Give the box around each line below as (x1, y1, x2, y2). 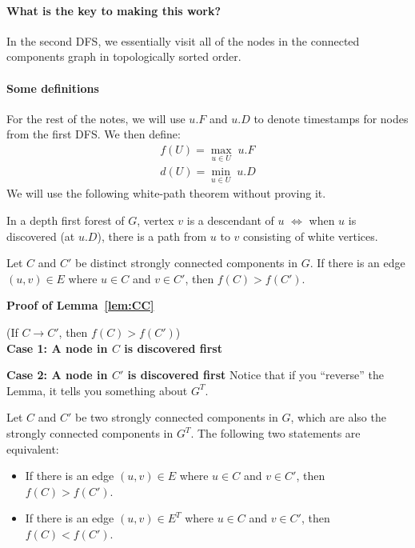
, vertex (137, 212, 174, 229)
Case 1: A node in (6, 339, 108, 356)
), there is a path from (97, 227, 207, 244)
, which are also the (290, 409, 386, 426)
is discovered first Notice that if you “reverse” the (127, 366, 384, 383)
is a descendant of (186, 212, 274, 229)
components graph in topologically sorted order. (6, 48, 241, 65)
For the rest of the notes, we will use (6, 110, 186, 126)
